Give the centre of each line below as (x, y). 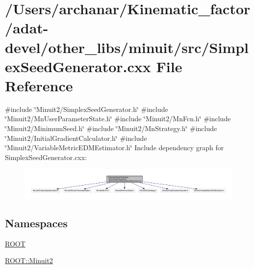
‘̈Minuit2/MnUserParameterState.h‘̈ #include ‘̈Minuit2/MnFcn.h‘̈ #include (118, 119)
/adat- (27, 28)
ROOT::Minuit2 (29, 260)
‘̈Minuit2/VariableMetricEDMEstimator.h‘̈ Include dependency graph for (114, 147)
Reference (39, 85)
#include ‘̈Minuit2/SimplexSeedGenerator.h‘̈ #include (87, 109)
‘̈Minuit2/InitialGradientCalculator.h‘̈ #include (76, 138)
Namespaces (36, 223)
